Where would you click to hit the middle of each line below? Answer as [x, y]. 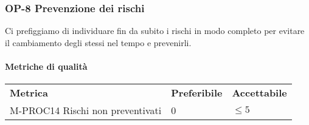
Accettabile [259, 93]
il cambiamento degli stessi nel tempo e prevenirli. [98, 42]
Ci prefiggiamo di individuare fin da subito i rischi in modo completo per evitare [155, 31]
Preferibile [197, 93]
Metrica [29, 93]
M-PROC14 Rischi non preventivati [86, 110]
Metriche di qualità [46, 66]
